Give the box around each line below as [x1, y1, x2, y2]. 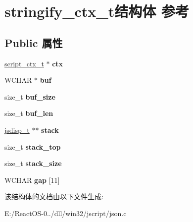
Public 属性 [4, 35, 63, 50]
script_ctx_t [4, 58, 44, 68]
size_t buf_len [4, 108, 53, 118]
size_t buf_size [4, 91, 55, 102]
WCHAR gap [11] [4, 174, 60, 185]
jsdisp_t [4, 124, 30, 135]
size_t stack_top [4, 141, 61, 152]
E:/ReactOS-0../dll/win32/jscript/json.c [4, 208, 127, 218]
